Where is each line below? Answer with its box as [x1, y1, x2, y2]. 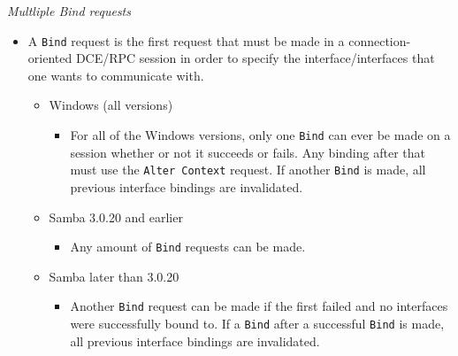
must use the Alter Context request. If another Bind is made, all [70, 160, 426, 179]
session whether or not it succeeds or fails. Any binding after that [70, 143, 425, 161]
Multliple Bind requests [7, 2, 131, 19]
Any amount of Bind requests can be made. [70, 237, 306, 256]
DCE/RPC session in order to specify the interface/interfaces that [75, 49, 435, 67]
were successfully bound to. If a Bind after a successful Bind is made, [70, 314, 445, 333]
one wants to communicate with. [27, 66, 204, 84]
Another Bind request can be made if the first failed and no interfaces [70, 297, 448, 315]
